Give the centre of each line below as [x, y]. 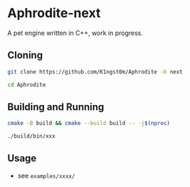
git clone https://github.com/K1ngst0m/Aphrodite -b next [95, 72]
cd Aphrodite [27, 85]
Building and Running [56, 107]
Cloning [25, 55]
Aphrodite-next [54, 13]
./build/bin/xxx [31, 136]
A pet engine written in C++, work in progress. [75, 33]
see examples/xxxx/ [46, 176]
